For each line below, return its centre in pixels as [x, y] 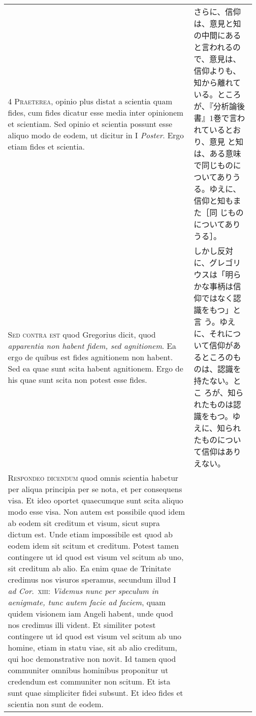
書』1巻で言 [215, 118]
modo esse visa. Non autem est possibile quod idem [96, 512]
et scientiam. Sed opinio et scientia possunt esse [90, 124]
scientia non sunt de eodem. [56, 704]
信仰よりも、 [217, 71]
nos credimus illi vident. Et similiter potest [82, 625]
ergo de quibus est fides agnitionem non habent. [90, 357]
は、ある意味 [217, 153]
